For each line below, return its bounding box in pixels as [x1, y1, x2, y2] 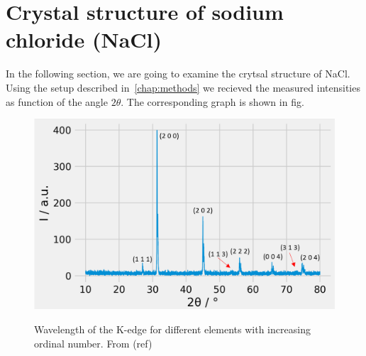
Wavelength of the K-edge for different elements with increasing [34, 322, 311, 336]
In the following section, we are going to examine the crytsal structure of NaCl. [6, 66, 350, 81]
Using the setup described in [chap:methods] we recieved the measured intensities [6, 80, 360, 95]
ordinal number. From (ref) [34, 335, 152, 350]
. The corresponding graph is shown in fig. [121, 94, 304, 109]
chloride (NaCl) [6, 25, 162, 54]
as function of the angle [6, 94, 108, 109]
